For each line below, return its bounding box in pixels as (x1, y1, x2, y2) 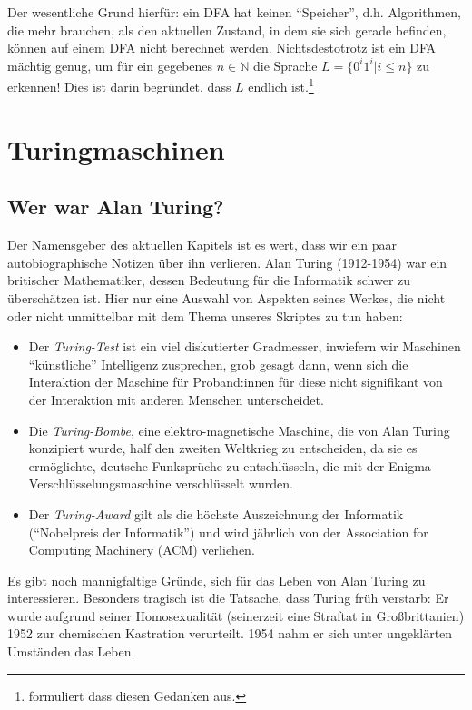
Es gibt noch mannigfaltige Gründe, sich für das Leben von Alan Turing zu (7, 570, 426, 589)
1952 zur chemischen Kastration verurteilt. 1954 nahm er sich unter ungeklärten (7, 624, 453, 643)
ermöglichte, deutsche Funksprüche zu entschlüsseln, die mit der (28, 456, 385, 475)
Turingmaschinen (7, 130, 225, 167)
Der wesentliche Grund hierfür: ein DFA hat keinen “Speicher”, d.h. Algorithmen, (7, 3, 461, 21)
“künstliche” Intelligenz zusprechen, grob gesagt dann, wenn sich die (28, 354, 408, 373)
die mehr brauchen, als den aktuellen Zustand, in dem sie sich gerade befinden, (7, 20, 447, 39)
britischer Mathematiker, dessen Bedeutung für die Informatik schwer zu (7, 271, 411, 290)
